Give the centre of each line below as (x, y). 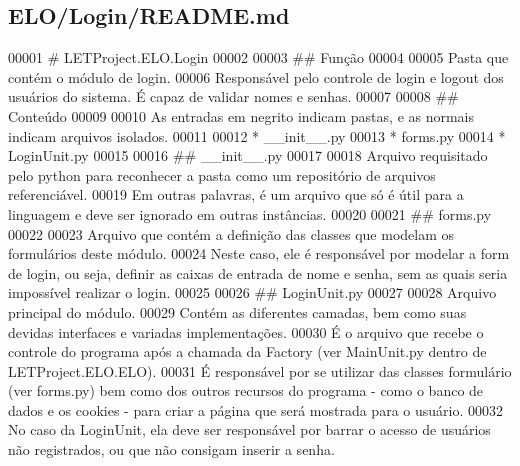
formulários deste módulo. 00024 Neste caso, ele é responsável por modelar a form (259, 253)
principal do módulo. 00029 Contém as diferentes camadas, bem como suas (237, 311)
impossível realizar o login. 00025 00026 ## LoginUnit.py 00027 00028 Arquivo (252, 292)
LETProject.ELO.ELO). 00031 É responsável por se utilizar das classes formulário (260, 370)
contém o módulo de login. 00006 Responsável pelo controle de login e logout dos (256, 76)
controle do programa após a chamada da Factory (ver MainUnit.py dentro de (247, 351)
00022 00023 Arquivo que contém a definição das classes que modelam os (231, 233)
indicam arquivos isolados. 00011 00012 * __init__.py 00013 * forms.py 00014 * (257, 135)
